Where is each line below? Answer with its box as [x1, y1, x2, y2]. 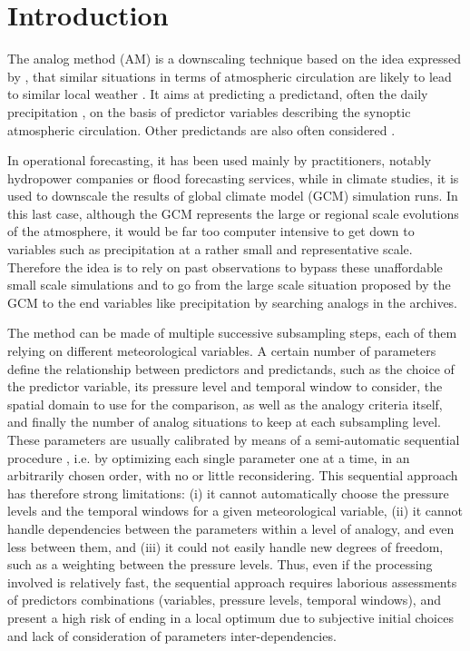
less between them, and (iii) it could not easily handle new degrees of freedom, [7, 537, 444, 556]
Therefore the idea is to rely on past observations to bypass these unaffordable [7, 257, 443, 276]
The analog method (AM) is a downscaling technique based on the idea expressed [7, 49, 462, 68]
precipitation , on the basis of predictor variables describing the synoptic [7, 102, 411, 121]
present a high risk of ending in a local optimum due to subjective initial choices [7, 607, 454, 626]
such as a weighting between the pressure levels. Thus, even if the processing [7, 555, 433, 574]
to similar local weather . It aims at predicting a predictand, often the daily [7, 84, 428, 104]
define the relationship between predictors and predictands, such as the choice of [7, 359, 455, 378]
